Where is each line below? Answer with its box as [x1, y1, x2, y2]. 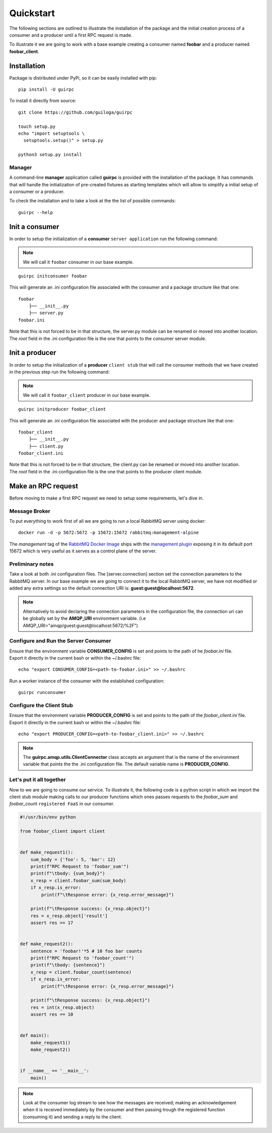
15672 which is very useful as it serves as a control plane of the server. [9, 548, 157, 554]
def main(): [20, 1033, 50, 1038]
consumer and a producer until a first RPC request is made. [9, 32, 132, 38]
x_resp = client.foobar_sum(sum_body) [30, 878, 126, 883]
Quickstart [9, 8, 55, 19]
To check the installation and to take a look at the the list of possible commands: [9, 198, 176, 204]
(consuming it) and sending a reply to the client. [23, 1113, 122, 1120]
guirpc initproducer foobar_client [18, 406, 106, 412]
